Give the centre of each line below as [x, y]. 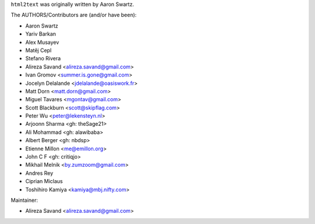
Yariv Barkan [41, 34]
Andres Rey [39, 173]
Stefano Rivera [43, 58]
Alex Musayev [42, 42]
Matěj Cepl [38, 50]
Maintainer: [24, 200]
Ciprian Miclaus [44, 181]
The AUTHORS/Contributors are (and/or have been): [74, 15]
